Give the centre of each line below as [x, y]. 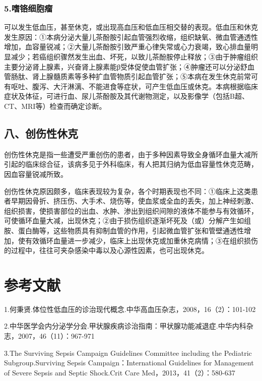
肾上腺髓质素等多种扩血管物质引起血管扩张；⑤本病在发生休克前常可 [145, 76]
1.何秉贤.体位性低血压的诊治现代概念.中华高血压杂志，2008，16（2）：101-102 [130, 309]
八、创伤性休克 [41, 133]
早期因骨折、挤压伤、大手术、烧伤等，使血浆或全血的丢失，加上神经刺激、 [134, 201]
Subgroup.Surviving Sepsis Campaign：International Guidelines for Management [129, 363]
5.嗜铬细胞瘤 [28, 8]
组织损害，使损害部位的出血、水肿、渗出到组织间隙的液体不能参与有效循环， [131, 210]
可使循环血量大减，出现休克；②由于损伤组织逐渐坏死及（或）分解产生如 [124, 220]
